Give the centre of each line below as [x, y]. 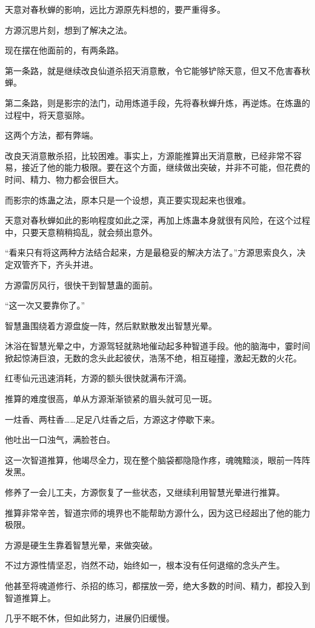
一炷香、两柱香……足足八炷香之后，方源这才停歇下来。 [112, 419]
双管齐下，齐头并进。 [55, 264]
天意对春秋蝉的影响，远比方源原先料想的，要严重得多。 [115, 9]
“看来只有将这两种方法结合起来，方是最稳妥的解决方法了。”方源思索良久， [151, 252]
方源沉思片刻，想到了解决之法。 [68, 29]
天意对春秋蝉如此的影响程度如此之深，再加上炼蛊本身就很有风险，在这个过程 [157, 220]
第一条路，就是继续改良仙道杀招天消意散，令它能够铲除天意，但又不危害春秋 [157, 70]
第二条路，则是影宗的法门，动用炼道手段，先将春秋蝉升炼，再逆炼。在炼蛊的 [157, 102]
